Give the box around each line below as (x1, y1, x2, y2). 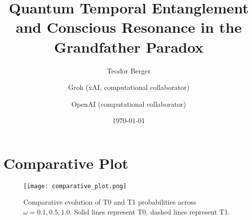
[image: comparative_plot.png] (23, 182, 127, 190)
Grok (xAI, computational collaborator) (68, 82, 190, 92)
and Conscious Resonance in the (15, 17, 242, 37)
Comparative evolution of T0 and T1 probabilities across (23, 197, 196, 207)
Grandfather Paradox (54, 36, 204, 57)
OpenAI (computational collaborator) (71, 98, 186, 109)
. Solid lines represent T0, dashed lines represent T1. (70, 207, 230, 217)
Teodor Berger (107, 65, 151, 75)
